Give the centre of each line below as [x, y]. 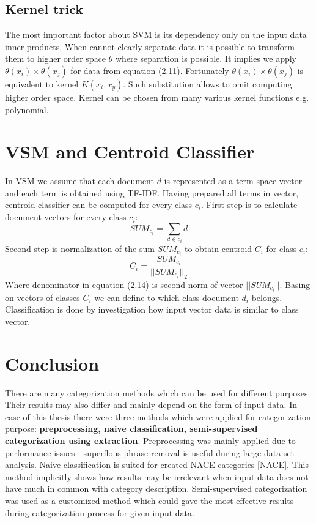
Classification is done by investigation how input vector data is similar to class [152, 309]
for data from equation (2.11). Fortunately [150, 70]
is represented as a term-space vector [233, 181]
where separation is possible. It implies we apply [206, 58]
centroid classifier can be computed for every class [99, 205]
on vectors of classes [42, 297]
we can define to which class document [167, 297]
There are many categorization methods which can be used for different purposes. [158, 392]
